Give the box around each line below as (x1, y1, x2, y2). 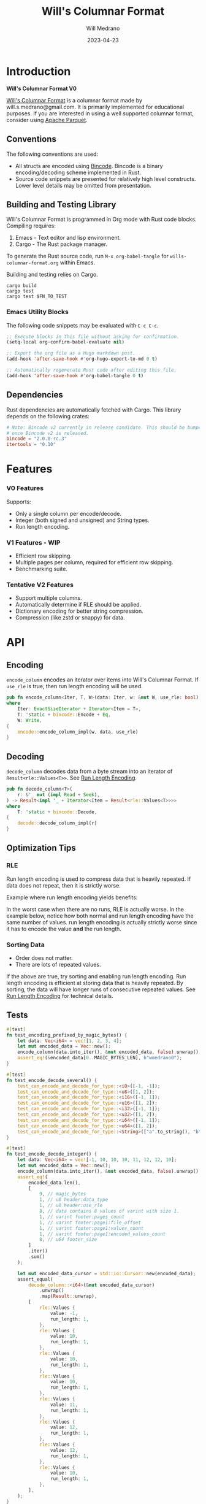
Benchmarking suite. (15, 565, 67, 572)
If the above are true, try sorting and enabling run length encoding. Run (6, 973, 186, 980)
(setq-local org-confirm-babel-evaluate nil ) (6, 339, 124, 345)
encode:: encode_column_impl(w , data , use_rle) (17, 729, 139, 735)
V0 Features (6, 484, 44, 493)
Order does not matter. (15, 954, 73, 962)
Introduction (6, 64, 71, 78)
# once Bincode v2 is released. (6, 430, 89, 436)
